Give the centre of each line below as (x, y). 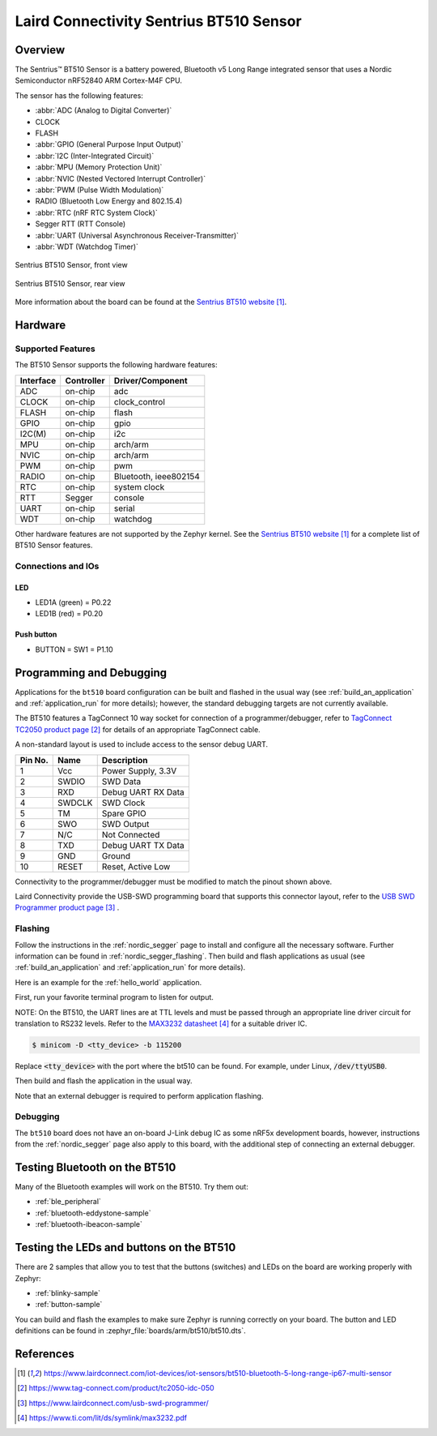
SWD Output (125, 824)
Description (125, 760)
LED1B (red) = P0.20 (69, 614)
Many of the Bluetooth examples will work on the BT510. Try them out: (132, 1187)
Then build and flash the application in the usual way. (104, 1081)
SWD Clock (123, 803)
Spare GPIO (124, 813)
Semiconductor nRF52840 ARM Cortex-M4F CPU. (98, 80)
